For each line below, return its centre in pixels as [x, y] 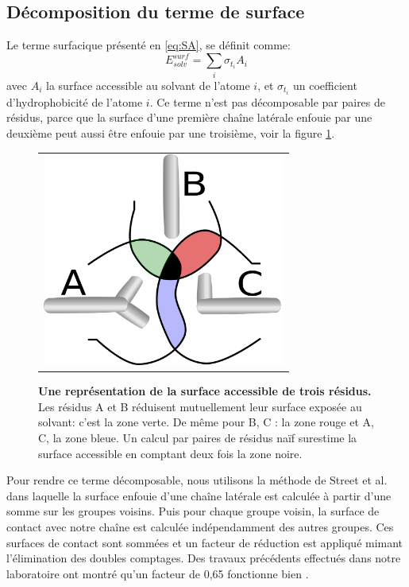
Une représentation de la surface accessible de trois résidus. [205, 391]
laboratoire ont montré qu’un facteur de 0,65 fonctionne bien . [158, 573]
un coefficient [325, 85]
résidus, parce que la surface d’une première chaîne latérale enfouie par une [189, 117]
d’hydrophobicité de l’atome [75, 101]
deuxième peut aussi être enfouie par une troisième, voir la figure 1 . [171, 132]
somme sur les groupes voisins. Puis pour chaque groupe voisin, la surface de [193, 511]
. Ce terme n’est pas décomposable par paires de [268, 101]
